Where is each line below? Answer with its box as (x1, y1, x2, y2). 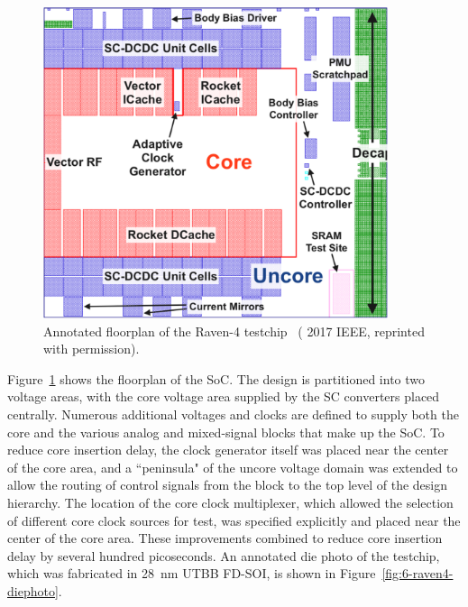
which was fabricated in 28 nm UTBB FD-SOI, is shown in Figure (7, 564, 376, 583)
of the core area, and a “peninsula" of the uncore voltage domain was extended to (7, 457, 458, 476)
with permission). (43, 339, 140, 358)
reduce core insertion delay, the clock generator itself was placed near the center (7, 440, 449, 459)
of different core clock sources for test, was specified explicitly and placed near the (7, 510, 461, 529)
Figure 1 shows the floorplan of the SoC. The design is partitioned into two (7, 369, 426, 388)
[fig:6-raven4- (381, 564, 454, 583)
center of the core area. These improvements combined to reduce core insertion (7, 529, 443, 547)
